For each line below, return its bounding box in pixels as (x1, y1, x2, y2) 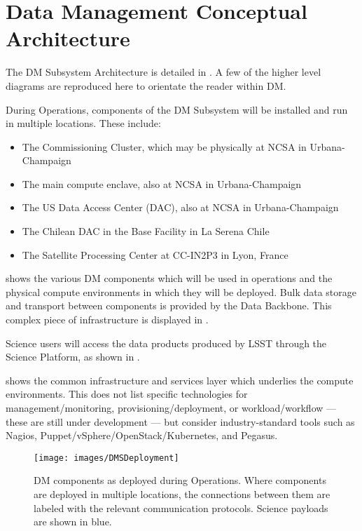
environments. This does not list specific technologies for (6, 387, 248, 401)
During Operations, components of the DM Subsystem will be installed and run (6, 102, 348, 116)
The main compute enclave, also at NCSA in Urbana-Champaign (22, 176, 302, 191)
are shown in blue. (34, 514, 112, 529)
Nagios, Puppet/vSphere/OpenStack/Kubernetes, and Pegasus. (6, 428, 278, 443)
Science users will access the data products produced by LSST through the (6, 335, 327, 350)
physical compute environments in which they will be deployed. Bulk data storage (6, 284, 357, 299)
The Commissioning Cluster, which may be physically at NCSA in (22, 139, 307, 154)
